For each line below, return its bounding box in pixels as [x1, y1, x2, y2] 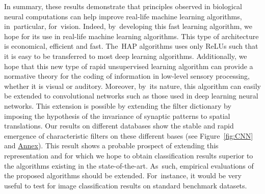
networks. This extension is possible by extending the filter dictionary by [4, 100, 231, 111]
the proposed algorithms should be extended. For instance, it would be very [4, 170, 242, 181]
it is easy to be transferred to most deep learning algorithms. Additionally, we [4, 50, 247, 61]
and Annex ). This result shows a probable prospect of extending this [4, 140, 219, 151]
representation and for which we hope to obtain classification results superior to [4, 150, 253, 160]
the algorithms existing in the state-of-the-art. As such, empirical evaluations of [4, 160, 254, 171]
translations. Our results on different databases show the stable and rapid [4, 120, 234, 131]
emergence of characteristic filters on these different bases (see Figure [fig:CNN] [4, 130, 253, 141]
